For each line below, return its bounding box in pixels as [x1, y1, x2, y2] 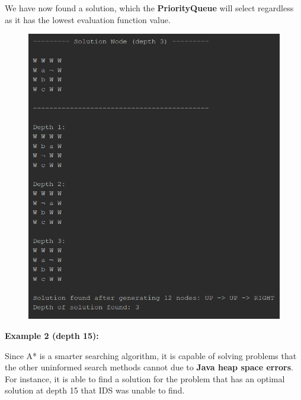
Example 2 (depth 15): [5, 329, 99, 341]
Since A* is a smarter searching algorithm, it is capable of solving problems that [5, 349, 297, 361]
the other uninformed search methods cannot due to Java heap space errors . [5, 361, 294, 373]
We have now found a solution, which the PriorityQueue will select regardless [5, 2, 294, 14]
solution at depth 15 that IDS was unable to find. [5, 384, 185, 396]
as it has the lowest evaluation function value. [5, 13, 171, 25]
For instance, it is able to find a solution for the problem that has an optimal [5, 372, 285, 385]
